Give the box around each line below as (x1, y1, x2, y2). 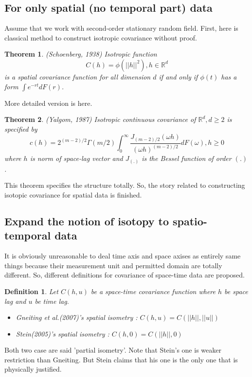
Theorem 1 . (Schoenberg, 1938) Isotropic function (4, 49, 157, 59)
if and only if (159, 71, 198, 81)
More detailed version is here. (4, 98, 92, 108)
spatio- (172, 213, 207, 228)
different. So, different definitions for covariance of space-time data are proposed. (4, 270, 245, 280)
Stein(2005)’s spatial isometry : (16, 328, 109, 338)
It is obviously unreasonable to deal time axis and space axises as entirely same (4, 251, 241, 261)
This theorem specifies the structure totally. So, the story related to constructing (4, 180, 245, 190)
